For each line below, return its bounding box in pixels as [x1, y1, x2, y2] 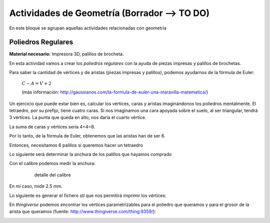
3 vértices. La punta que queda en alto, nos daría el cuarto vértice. [9, 114, 146, 120]
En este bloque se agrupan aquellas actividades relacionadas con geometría [9, 25, 167, 31]
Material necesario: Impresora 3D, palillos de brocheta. [9, 51, 124, 57]
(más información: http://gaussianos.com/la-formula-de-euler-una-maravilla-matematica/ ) [21, 89, 208, 95]
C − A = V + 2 [21, 80, 52, 86]
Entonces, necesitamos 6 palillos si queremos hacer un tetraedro [9, 142, 143, 148]
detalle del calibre [34, 171, 71, 177]
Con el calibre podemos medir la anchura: [9, 160, 96, 166]
